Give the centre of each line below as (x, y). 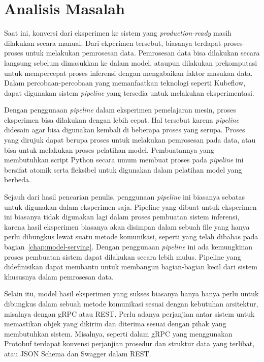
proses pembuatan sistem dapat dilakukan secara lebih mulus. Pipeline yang (123, 256)
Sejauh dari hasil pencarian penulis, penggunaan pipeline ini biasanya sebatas (125, 197)
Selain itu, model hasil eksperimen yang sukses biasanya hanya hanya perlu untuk (131, 294)
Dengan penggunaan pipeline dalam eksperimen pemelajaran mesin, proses (120, 110)
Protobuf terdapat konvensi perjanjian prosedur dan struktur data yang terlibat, (129, 343)
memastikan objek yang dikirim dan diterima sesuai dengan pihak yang (115, 324)
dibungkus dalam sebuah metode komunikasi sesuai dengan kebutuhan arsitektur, (131, 303)
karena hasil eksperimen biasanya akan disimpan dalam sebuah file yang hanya (127, 226)
